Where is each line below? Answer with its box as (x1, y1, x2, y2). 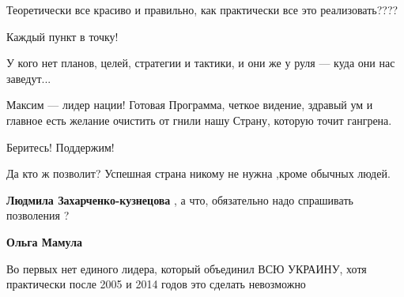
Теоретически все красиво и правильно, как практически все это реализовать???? (6, 2, 398, 17)
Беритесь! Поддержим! (6, 138, 115, 155)
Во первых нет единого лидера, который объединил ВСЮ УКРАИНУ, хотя (6, 260, 367, 276)
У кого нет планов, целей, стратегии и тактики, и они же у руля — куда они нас (6, 55, 395, 71)
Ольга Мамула (6, 233, 83, 250)
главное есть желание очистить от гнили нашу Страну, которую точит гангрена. (6, 111, 392, 128)
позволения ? (6, 207, 70, 224)
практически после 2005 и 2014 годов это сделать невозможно (6, 276, 306, 292)
